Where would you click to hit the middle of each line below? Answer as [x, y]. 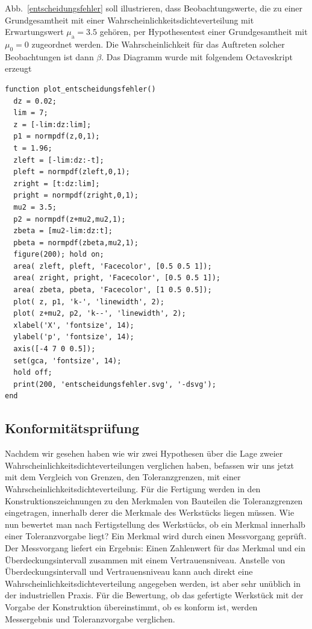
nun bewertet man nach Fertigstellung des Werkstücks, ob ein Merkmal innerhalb [155, 524]
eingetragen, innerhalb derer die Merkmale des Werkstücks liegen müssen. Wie [150, 512]
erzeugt [18, 68]
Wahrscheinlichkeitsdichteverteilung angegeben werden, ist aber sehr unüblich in [153, 583]
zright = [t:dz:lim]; [57, 183]
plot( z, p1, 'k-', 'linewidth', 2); [89, 302]
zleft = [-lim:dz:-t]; [59, 160]
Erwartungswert [34, 32]
